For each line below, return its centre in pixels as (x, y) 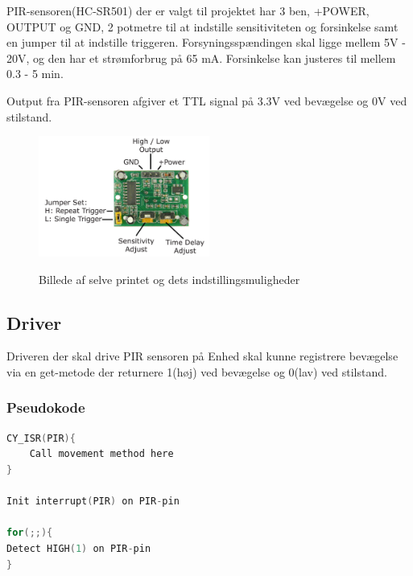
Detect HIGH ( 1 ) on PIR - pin (79, 548)
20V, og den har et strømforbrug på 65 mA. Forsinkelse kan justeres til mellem (201, 58)
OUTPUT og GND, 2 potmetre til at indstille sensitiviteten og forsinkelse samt (202, 26)
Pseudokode (46, 407)
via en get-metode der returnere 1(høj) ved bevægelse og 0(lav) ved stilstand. (197, 371)
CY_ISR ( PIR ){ (41, 438)
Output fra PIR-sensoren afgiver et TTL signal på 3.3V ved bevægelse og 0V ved (207, 100)
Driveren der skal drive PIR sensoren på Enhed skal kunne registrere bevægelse (202, 356)
